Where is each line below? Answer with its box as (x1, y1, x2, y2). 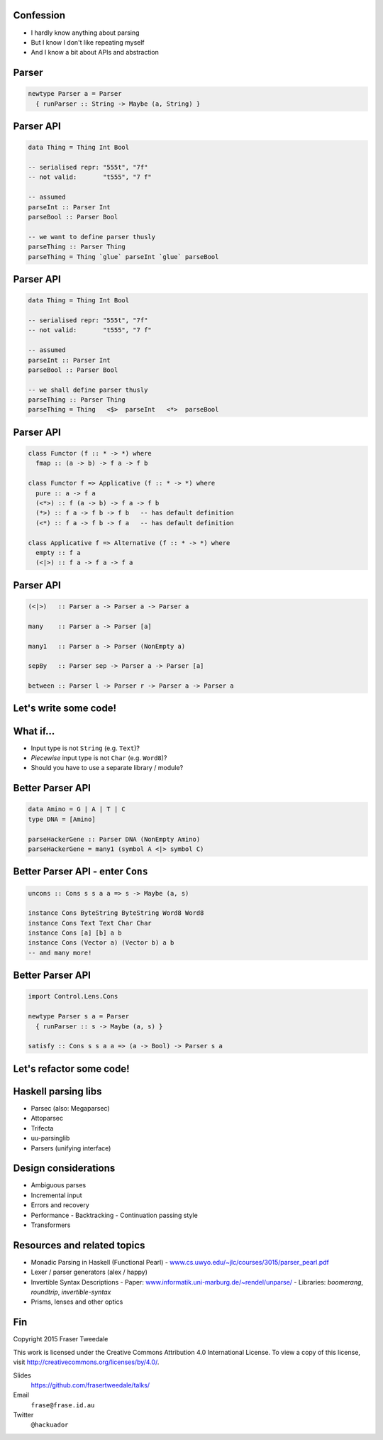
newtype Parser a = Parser (28, 89, 122, 98)
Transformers (30, 1221, 71, 1229)
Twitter (13, 1411, 34, 1419)
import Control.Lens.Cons (28, 992, 118, 1001)
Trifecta (30, 1123, 54, 1132)
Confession (13, 9, 66, 21)
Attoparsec (30, 1114, 64, 1123)
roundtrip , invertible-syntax (30, 1288, 111, 1297)
